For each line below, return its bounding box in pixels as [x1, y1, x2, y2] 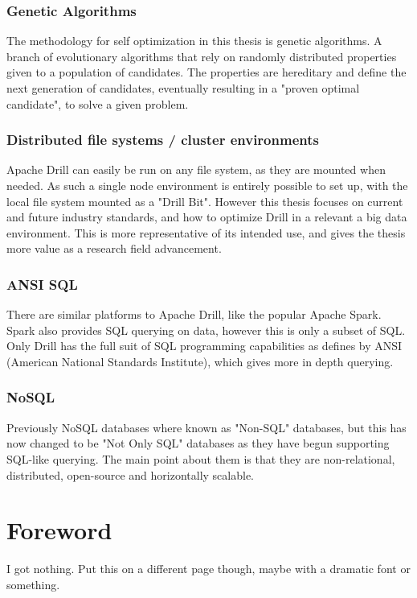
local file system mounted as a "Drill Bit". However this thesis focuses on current [6, 192, 403, 209]
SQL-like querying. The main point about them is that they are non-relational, [6, 450, 395, 467]
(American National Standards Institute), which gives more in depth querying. [6, 353, 394, 369]
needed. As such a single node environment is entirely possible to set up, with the [6, 177, 408, 193]
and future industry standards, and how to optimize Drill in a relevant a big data [6, 208, 407, 225]
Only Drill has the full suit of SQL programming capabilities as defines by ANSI [6, 337, 403, 354]
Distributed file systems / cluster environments [6, 130, 319, 150]
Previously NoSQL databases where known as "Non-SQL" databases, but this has [6, 419, 407, 435]
